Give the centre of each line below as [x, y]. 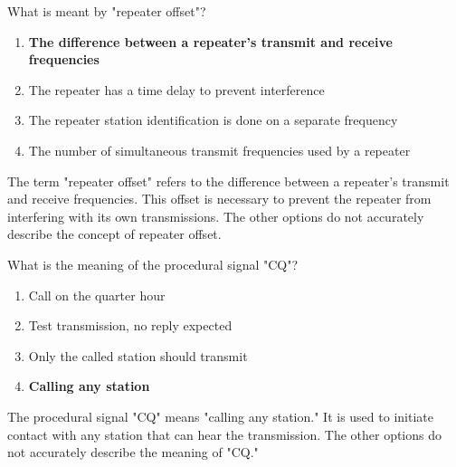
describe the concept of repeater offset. [114, 234]
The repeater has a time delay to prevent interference [176, 89]
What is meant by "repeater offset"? [107, 11]
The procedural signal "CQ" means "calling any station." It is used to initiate [220, 416]
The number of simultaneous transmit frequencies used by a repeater [219, 150]
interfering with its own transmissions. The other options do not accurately [216, 216]
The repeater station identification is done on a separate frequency [213, 120]
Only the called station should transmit [138, 355]
